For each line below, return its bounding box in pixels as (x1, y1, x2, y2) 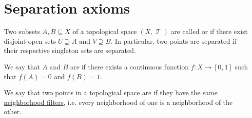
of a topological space (73, 26, 137, 36)
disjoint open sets (4, 35, 56, 46)
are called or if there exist (171, 26, 248, 36)
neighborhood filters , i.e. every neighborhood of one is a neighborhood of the (4, 97, 233, 107)
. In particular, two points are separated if (111, 35, 236, 46)
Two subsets (4, 26, 40, 36)
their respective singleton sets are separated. (4, 45, 136, 55)
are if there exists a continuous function (70, 61, 189, 71)
